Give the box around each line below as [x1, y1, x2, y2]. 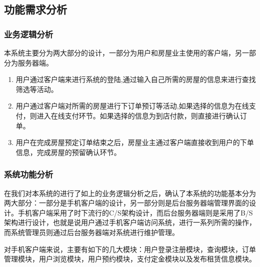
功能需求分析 [4, 1, 67, 17]
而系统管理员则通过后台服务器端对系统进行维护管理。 [4, 226, 179, 237]
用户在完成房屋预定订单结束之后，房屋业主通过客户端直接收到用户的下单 [15, 137, 254, 147]
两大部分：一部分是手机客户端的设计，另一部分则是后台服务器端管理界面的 [4, 197, 249, 208]
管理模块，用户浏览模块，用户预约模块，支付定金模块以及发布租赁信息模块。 [4, 253, 256, 264]
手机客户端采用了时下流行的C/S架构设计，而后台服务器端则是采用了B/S [17, 207, 253, 217]
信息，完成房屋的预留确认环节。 [15, 146, 121, 157]
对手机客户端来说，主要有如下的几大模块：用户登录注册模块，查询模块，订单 [4, 243, 256, 254]
